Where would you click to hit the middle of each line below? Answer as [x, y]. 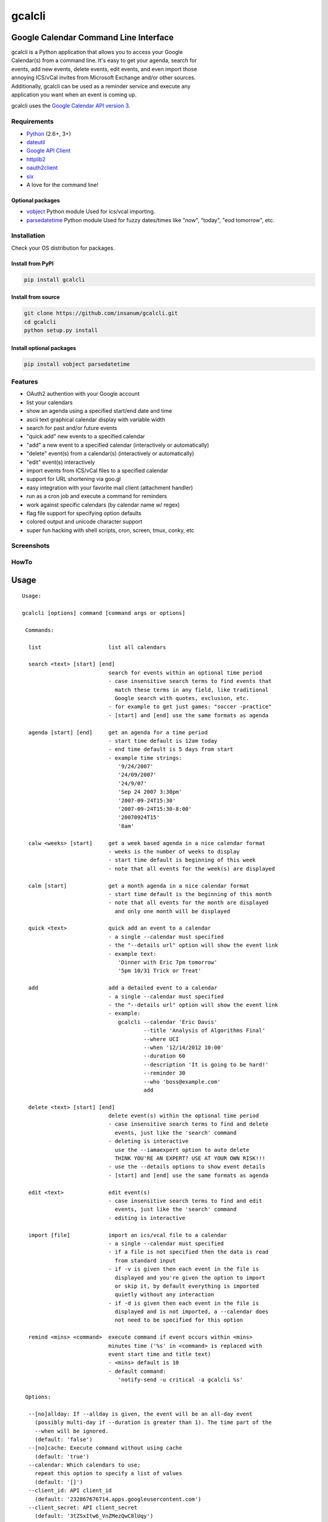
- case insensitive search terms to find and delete [189, 1124]
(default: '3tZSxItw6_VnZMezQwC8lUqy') [94, 1516]
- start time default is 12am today [163, 741]
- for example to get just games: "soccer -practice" [190, 707]
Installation [28, 236]
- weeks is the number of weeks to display [174, 851]
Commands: [40, 630]
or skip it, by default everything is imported [187, 1286]
